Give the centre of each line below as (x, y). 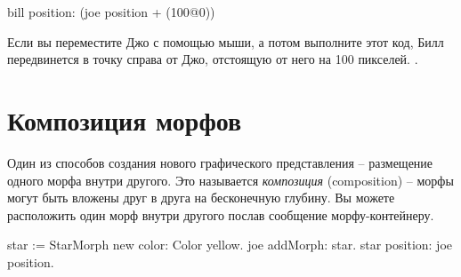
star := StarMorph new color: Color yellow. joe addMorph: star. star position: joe (230, 245)
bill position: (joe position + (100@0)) (111, 12)
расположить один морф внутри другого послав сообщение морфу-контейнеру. (221, 214)
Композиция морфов (125, 119)
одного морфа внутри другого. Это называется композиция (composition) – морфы (230, 180)
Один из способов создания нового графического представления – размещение (220, 162)
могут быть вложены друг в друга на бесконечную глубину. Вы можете (201, 198)
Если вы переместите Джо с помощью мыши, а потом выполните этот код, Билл (226, 41)
